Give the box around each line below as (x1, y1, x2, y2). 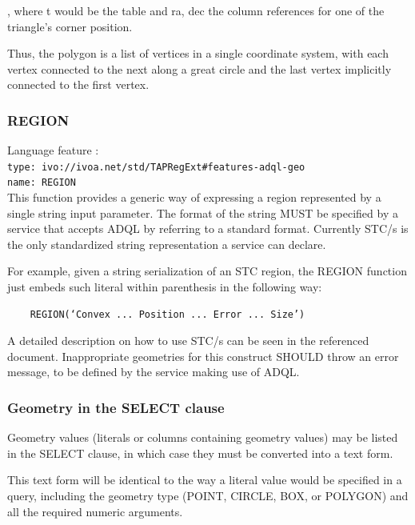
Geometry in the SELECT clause (7, 397, 225, 417)
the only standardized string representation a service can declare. (7, 235, 326, 252)
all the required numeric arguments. (7, 503, 183, 519)
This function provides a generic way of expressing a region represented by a (7, 189, 381, 206)
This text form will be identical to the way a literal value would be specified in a (7, 471, 402, 488)
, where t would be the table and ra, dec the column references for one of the (7, 2, 385, 18)
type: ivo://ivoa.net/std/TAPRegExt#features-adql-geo (7, 161, 305, 173)
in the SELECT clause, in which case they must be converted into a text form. (7, 444, 393, 461)
